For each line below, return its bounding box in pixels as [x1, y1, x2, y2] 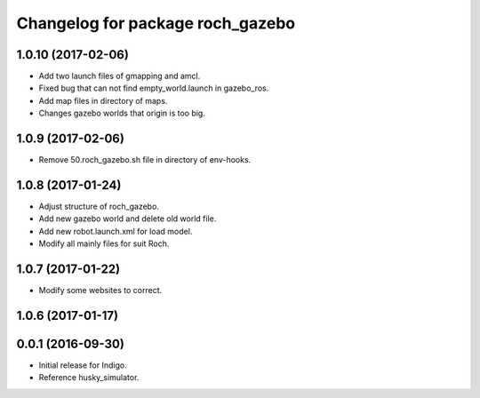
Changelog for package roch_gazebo [16, 13, 296, 33]
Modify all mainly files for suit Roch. [38, 238, 170, 249]
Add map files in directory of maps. [38, 95, 168, 106]
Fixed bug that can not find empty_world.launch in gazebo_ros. [38, 83, 269, 93]
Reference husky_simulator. [38, 372, 140, 383]
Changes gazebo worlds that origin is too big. [38, 107, 206, 119]
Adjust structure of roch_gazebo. [38, 201, 160, 212]
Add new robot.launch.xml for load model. [38, 226, 193, 236]
